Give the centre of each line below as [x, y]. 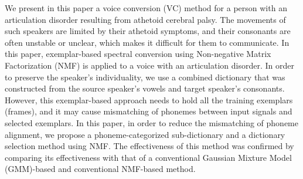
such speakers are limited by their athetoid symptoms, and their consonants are [148, 31]
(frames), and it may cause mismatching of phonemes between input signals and [149, 111]
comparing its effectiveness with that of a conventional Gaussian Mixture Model [148, 157]
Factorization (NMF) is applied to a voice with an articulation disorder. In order [149, 65]
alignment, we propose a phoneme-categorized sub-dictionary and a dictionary [145, 134]
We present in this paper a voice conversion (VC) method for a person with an [146, 8]
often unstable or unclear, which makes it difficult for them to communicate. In [147, 42]
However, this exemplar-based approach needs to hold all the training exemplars [149, 99]
